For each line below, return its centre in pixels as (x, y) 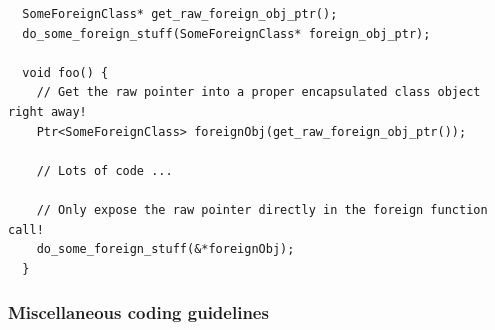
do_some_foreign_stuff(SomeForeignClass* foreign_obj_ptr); (226, 33)
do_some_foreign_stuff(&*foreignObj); (165, 249)
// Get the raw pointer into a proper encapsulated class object (258, 92)
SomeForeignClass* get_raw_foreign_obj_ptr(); (180, 14)
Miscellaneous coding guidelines (138, 312)
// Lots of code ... (104, 170)
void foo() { (65, 72)
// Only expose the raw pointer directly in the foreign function (262, 209)
